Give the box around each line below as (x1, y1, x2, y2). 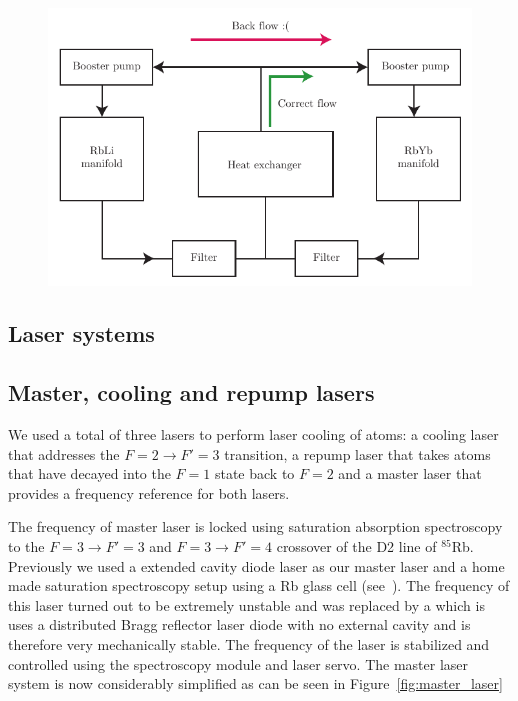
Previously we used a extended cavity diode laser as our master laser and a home (8, 555, 505, 576)
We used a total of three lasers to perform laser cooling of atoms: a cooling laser (8, 424, 499, 445)
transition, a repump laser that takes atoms (224, 443, 491, 464)
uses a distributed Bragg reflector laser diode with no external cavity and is (8, 614, 471, 635)
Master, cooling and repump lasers (8, 377, 375, 408)
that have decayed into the (8, 463, 171, 484)
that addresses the (8, 443, 120, 464)
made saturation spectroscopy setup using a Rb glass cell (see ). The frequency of (8, 575, 510, 596)
